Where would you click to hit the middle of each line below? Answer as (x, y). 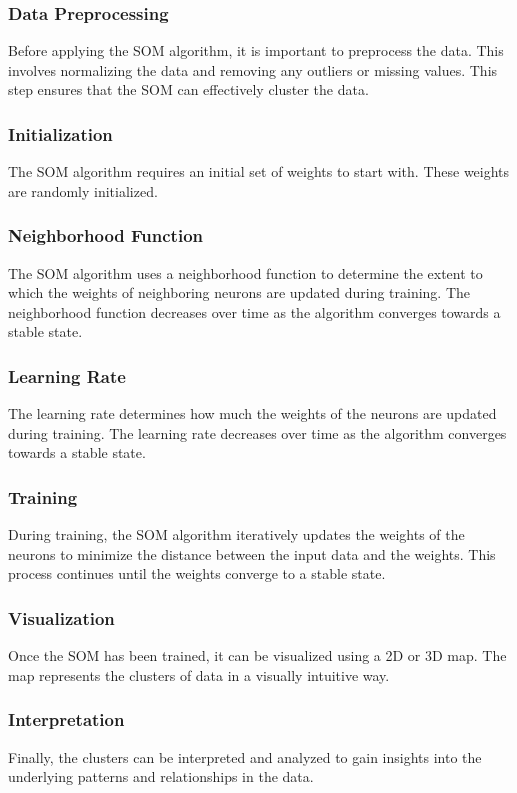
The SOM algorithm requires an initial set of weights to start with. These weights (259, 171)
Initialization (60, 133)
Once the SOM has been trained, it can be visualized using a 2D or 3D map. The (257, 655)
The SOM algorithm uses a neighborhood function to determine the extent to (245, 272)
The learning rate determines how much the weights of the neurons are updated (252, 413)
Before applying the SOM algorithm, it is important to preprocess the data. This (256, 50)
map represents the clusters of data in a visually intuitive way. (199, 674)
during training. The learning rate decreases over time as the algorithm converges (257, 432)
